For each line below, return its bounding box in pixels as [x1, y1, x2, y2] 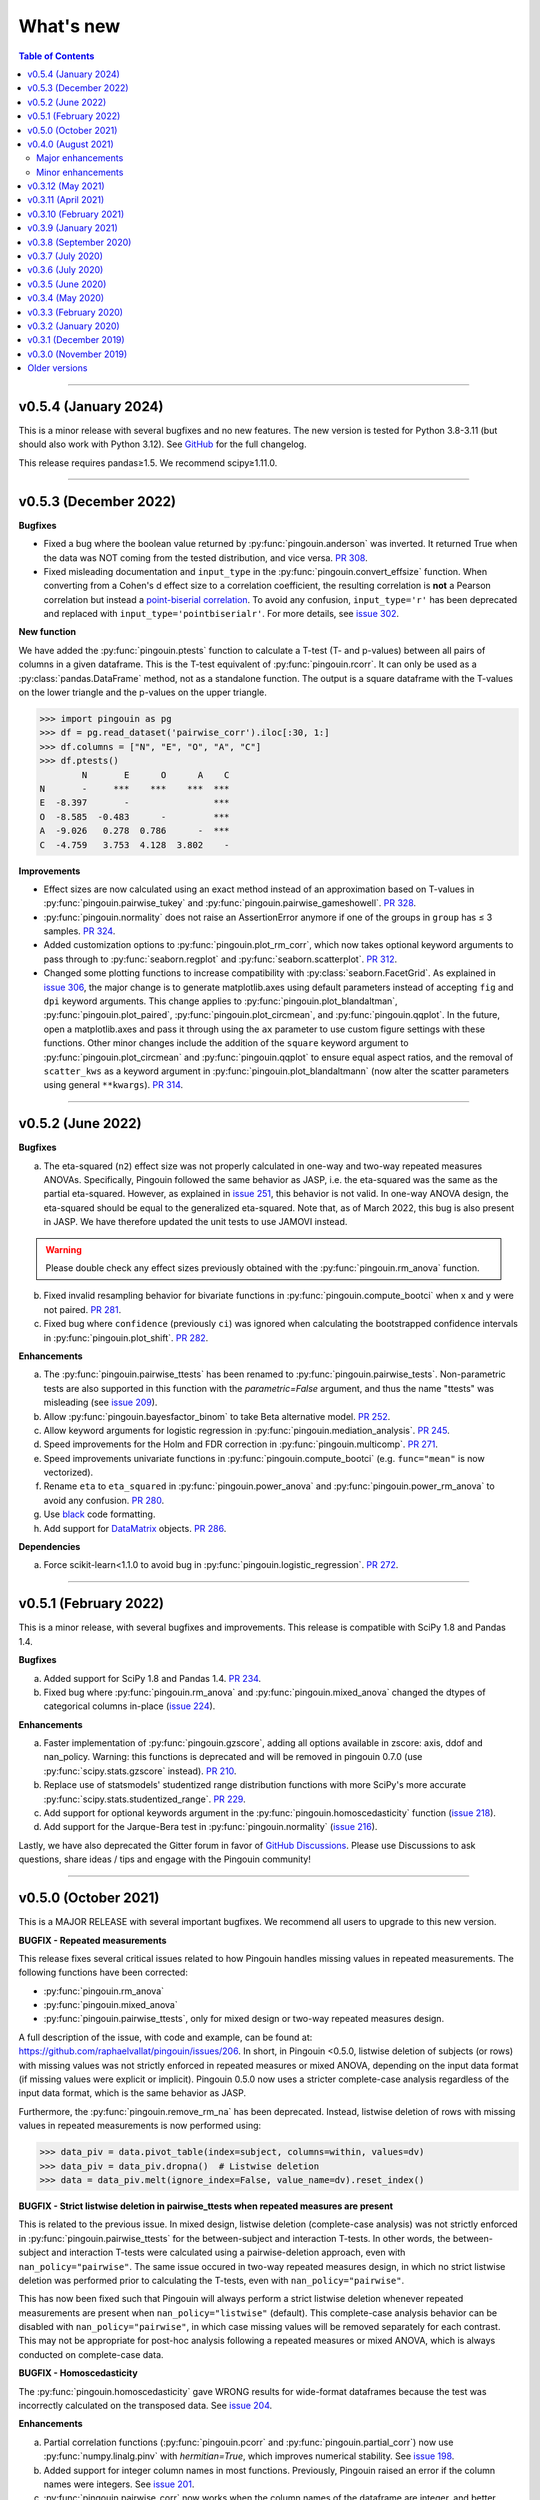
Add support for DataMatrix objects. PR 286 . [43, 1522, 227, 1534]
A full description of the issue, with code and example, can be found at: [18, 2031, 313, 2043]
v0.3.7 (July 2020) [27, 250, 104, 262]
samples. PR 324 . [43, 925, 116, 937]
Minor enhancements [36, 166, 124, 178]
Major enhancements [36, 152, 124, 164]
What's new [18, 15, 121, 37]
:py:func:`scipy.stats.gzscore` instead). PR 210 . [43, 1765, 237, 1777]
